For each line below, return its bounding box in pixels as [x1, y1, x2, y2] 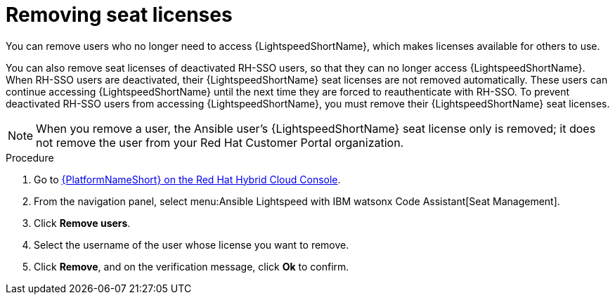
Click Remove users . [34, 216, 131, 229]
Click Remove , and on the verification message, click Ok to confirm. [34, 260, 349, 273]
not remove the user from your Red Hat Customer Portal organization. [36, 135, 404, 150]
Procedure [6, 151, 54, 164]
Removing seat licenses [6, 3, 233, 27]
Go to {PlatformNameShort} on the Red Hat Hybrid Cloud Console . [34, 173, 341, 185]
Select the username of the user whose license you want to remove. [34, 238, 349, 251]
